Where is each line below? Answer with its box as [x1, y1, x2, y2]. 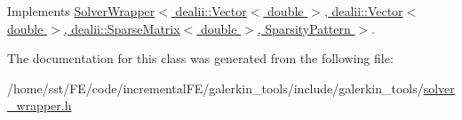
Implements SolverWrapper [7, 2, 155, 20]
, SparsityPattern [257, 19, 351, 37]
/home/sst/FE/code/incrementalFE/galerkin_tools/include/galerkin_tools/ [7, 78, 424, 97]
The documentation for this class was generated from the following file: [7, 49, 394, 68]
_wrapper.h [7, 96, 72, 115]
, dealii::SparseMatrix [63, 19, 180, 37]
